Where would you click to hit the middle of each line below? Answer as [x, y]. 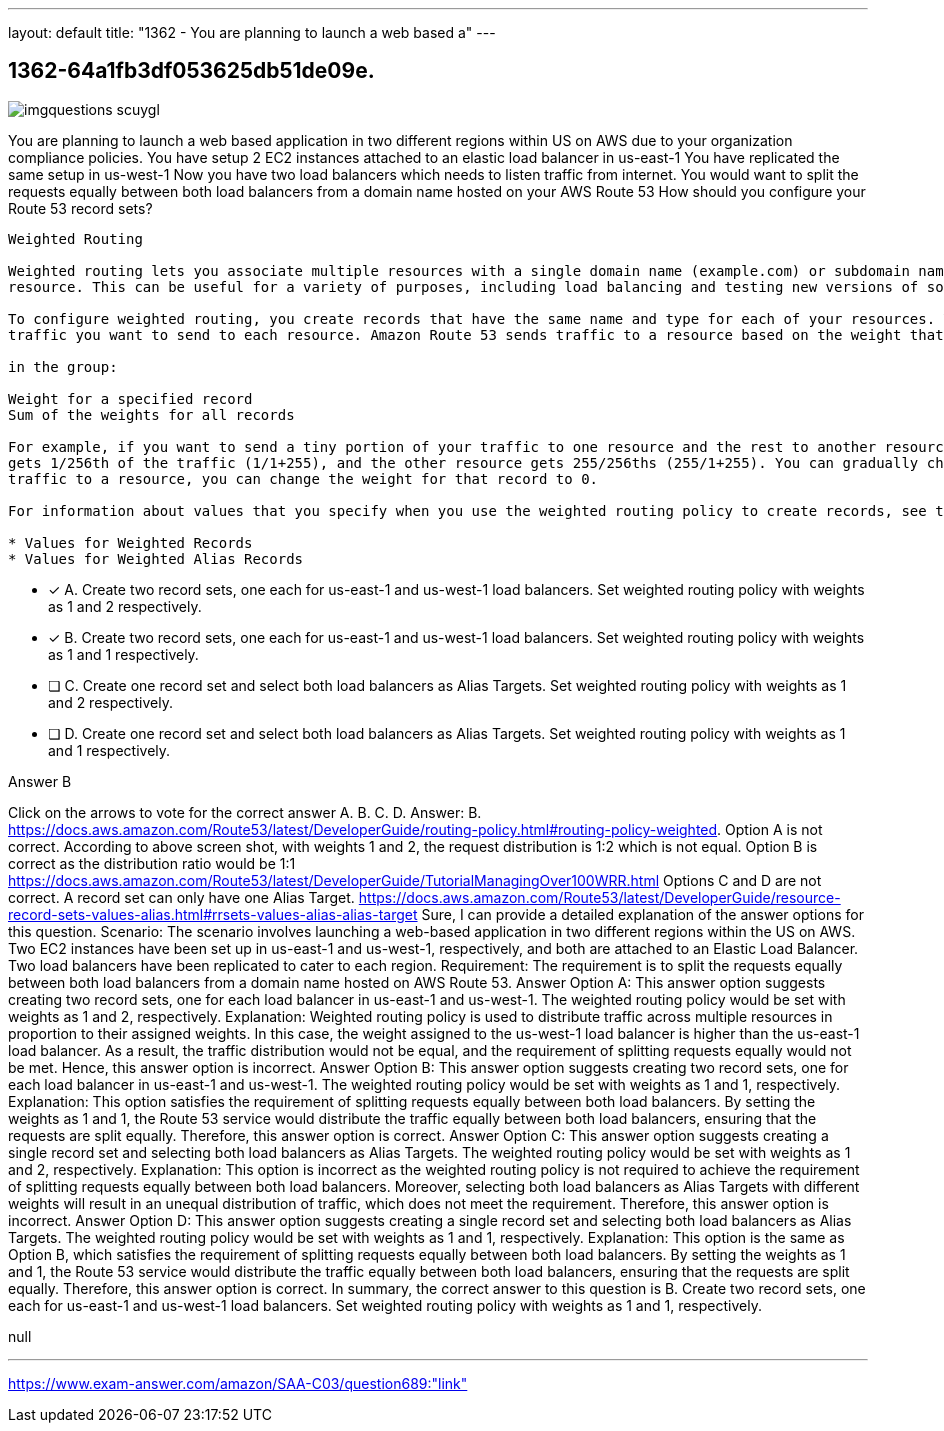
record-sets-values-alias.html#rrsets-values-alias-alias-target [213, 914]
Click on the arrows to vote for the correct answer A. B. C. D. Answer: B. [245, 812]
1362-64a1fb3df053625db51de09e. [191, 71]
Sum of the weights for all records [151, 414]
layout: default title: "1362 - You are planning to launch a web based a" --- [252, 32]
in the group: [63, 366]
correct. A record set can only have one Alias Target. [181, 897]
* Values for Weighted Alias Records [156, 558]
